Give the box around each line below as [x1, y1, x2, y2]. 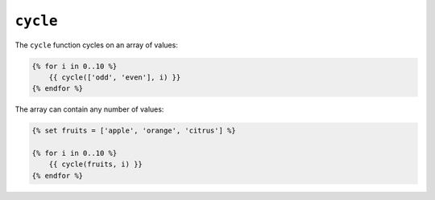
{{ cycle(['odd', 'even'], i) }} [48, 72, 181, 82]
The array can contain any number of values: [14, 104, 164, 114]
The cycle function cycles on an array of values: [14, 40, 179, 50]
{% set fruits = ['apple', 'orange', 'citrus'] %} [31, 126, 237, 136]
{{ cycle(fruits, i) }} [48, 160, 143, 169]
